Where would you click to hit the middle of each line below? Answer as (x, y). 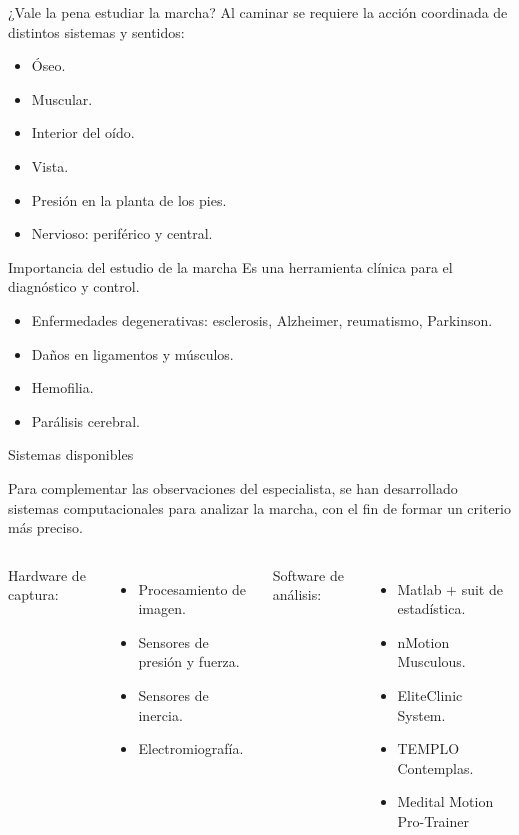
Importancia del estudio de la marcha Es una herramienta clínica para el (230, 266)
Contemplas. (435, 767)
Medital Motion (445, 801)
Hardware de (47, 574)
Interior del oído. (83, 132)
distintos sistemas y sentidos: (96, 31)
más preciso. (45, 527)
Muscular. (62, 98)
